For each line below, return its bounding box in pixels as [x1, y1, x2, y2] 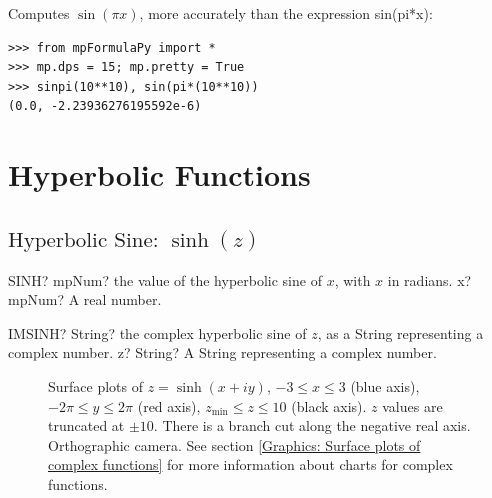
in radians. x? [387, 269, 472, 290]
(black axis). [291, 395, 367, 416]
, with [334, 269, 371, 290]
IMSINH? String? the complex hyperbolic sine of [8, 322, 307, 343]
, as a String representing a [317, 322, 484, 343]
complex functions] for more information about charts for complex [48, 454, 453, 475]
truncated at [48, 415, 125, 436]
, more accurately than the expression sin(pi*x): [139, 3, 433, 23]
